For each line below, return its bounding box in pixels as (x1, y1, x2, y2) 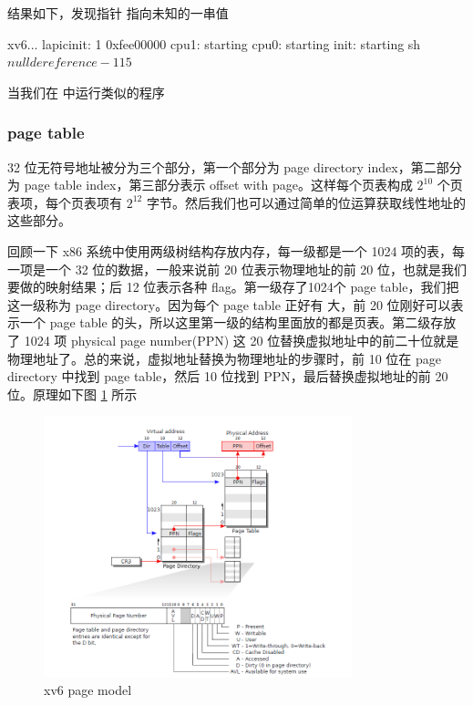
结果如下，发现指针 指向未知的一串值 (7, 4, 229, 22)
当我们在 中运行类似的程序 (7, 82, 165, 101)
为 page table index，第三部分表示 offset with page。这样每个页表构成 (7, 175, 413, 194)
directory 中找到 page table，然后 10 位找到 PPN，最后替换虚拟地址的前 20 (7, 367, 448, 386)
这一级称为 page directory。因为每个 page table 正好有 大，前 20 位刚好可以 (7, 295, 451, 314)
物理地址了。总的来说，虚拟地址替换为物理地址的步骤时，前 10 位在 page (7, 348, 441, 368)
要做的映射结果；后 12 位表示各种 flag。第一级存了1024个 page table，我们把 (7, 277, 459, 296)
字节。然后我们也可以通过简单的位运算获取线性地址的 (146, 192, 466, 212)
